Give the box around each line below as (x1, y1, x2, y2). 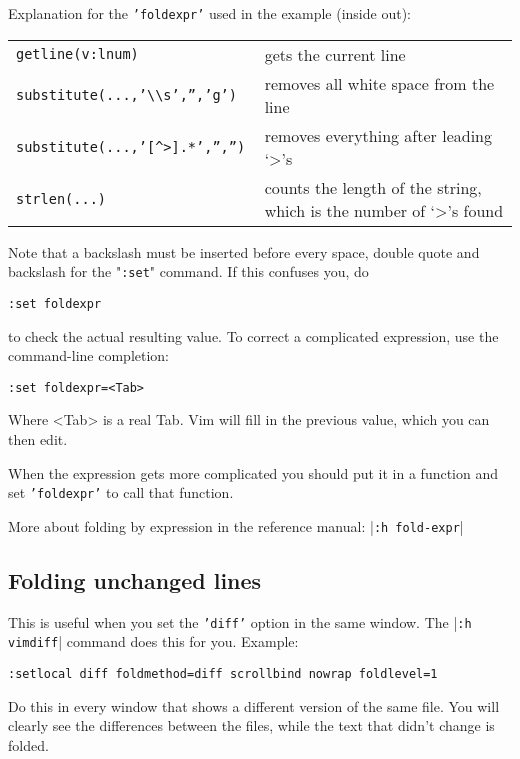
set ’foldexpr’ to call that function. (8, 482, 234, 503)
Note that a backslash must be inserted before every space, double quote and (8, 241, 480, 262)
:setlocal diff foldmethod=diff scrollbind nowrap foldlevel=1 (8, 667, 438, 682)
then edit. (8, 429, 68, 449)
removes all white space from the (264, 71, 495, 95)
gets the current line (264, 42, 406, 66)
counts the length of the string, (264, 175, 482, 199)
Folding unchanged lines (8, 564, 262, 595)
